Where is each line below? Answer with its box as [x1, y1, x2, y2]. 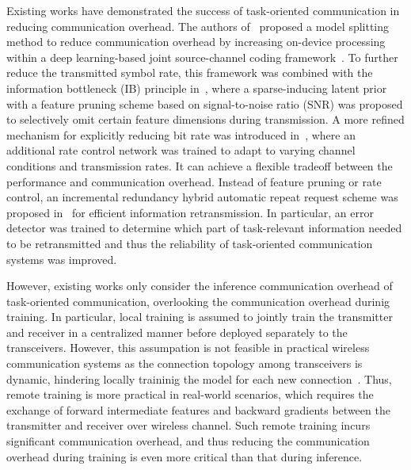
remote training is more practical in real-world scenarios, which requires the [6, 386, 374, 403]
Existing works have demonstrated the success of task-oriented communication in [6, 2, 400, 18]
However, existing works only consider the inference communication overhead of [6, 277, 393, 294]
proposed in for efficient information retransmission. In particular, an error [6, 204, 374, 220]
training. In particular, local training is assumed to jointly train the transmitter [6, 308, 393, 325]
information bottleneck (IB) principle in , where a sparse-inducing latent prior [6, 79, 387, 96]
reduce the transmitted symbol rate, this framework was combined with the [6, 64, 373, 81]
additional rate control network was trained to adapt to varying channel [6, 142, 356, 159]
